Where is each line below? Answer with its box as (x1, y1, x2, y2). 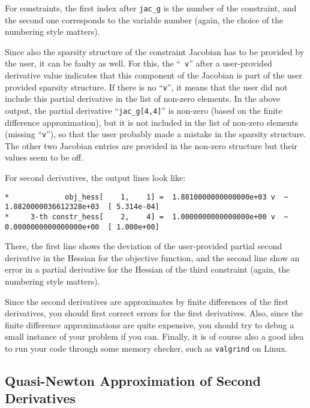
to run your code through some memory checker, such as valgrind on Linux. (5, 342, 288, 354)
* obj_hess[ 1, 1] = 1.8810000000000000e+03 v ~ (5, 192, 288, 201)
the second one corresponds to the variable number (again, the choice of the (5, 13, 284, 26)
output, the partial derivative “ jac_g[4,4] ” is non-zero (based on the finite (5, 104, 282, 116)
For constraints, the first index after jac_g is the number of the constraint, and (5, 2, 297, 14)
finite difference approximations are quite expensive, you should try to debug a (5, 318, 294, 331)
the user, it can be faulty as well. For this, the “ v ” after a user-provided (5, 57, 272, 69)
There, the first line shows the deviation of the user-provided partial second (5, 240, 282, 252)
